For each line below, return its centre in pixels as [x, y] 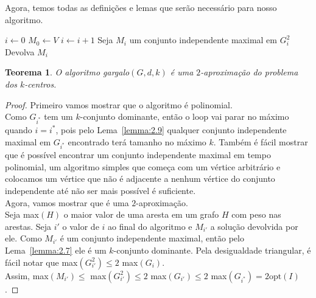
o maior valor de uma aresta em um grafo [141, 214]
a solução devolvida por [254, 226]
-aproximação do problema [249, 72]
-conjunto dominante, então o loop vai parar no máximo [184, 116]
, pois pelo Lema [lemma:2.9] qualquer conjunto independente [171, 129]
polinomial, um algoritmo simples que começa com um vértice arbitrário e [143, 166]
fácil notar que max [41, 262]
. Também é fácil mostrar [261, 141]
